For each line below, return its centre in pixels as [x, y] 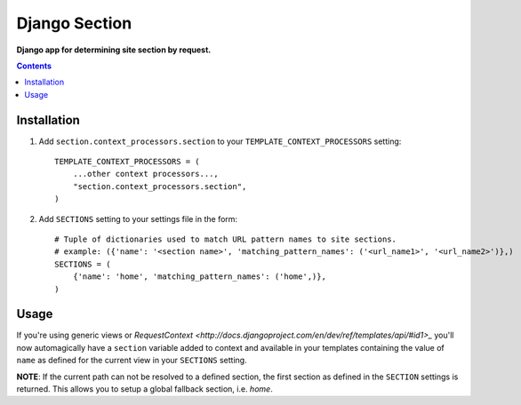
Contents [34, 66]
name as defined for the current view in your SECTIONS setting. [132, 361]
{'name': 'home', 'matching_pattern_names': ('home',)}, [199, 277]
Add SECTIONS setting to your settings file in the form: [138, 218]
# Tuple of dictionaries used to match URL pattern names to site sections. [226, 239]
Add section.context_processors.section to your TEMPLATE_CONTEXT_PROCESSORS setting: [220, 141]
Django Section [74, 23]
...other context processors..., [146, 174]
